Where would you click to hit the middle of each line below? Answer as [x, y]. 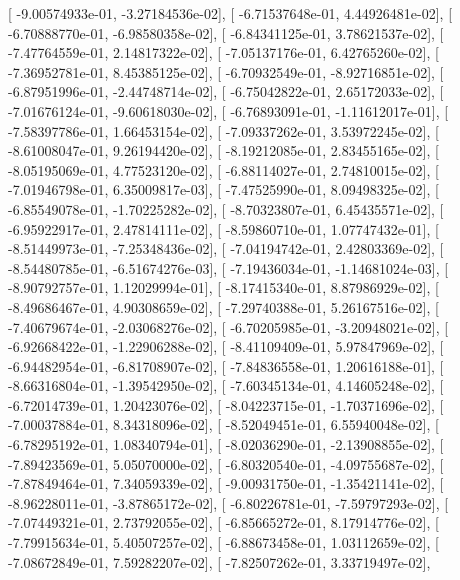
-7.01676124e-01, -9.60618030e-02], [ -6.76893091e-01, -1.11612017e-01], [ [228, 110]
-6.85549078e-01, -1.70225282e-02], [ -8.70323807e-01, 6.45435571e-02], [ [226, 208]
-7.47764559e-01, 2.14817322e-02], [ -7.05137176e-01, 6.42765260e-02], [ [223, 52]
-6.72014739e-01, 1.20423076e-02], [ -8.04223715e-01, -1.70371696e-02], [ [226, 404]
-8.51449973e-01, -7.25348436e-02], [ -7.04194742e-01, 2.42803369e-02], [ [226, 248]
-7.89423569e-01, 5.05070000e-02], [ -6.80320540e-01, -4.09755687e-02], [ [226, 463]
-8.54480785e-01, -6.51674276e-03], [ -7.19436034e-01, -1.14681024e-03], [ [228, 267]
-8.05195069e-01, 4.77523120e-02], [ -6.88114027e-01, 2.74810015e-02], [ [223, 169]
